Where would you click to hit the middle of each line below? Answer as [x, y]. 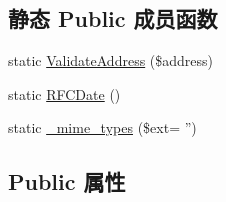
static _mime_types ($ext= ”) [102, 127]
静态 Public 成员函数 [113, 18]
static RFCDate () [64, 93]
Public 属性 [67, 181]
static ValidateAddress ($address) [111, 60]
